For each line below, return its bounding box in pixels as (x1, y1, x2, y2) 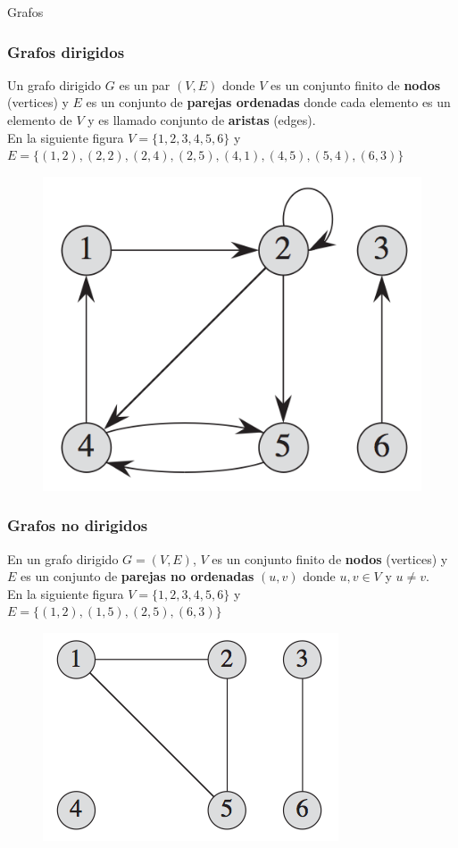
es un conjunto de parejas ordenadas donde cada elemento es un (86, 93, 451, 112)
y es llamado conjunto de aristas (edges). (87, 111, 316, 129)
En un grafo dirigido (7, 549, 119, 568)
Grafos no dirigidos (7, 514, 148, 536)
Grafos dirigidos (7, 40, 125, 62)
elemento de (7, 111, 72, 129)
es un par (119, 75, 171, 94)
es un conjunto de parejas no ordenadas (21, 567, 254, 586)
